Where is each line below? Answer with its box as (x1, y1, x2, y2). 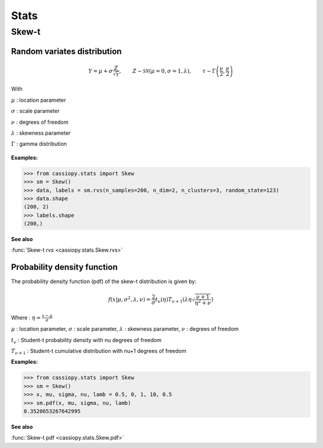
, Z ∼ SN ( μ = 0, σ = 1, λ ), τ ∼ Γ (119, 68, 217, 74)
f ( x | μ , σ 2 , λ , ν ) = (108, 295, 151, 303)
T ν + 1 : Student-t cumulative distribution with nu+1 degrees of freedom (11, 348, 187, 356)
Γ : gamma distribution (11, 141, 67, 148)
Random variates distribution (11, 46, 122, 56)
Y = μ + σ (88, 68, 113, 74)
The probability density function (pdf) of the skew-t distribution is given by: (11, 278, 197, 285)
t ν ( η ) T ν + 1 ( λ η (155, 296, 192, 304)
